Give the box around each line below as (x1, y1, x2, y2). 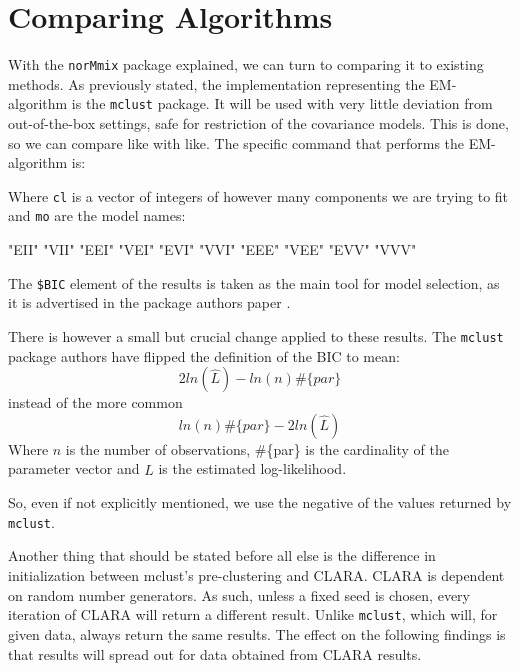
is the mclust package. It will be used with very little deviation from (71, 93, 493, 114)
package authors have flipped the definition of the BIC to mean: (8, 345, 400, 366)
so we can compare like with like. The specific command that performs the (8, 132, 465, 153)
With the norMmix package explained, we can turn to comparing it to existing (8, 54, 484, 75)
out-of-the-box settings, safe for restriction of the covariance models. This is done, (8, 113, 509, 134)
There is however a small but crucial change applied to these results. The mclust (8, 325, 504, 346)
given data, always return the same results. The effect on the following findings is (8, 623, 506, 644)
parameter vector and (8, 458, 140, 479)
